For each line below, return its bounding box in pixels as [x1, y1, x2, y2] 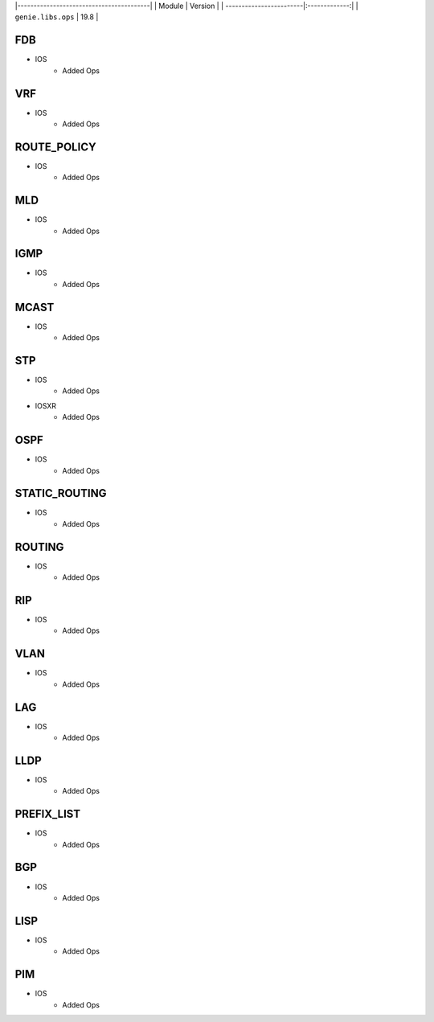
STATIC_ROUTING [14, 486, 107, 500]
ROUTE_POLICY [14, 140, 96, 154]
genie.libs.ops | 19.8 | [14, 12, 99, 22]
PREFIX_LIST [14, 807, 80, 821]
